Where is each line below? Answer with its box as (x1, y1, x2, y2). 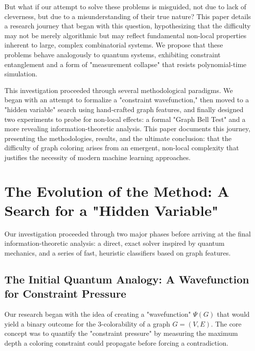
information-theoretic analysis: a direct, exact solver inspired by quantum (4, 238, 225, 248)
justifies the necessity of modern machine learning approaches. (4, 152, 191, 162)
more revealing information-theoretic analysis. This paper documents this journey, (4, 123, 251, 134)
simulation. (4, 69, 38, 79)
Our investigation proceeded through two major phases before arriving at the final (4, 228, 251, 238)
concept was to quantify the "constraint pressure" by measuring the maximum (4, 328, 238, 338)
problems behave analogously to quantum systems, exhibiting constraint (4, 49, 221, 59)
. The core (211, 318, 242, 328)
